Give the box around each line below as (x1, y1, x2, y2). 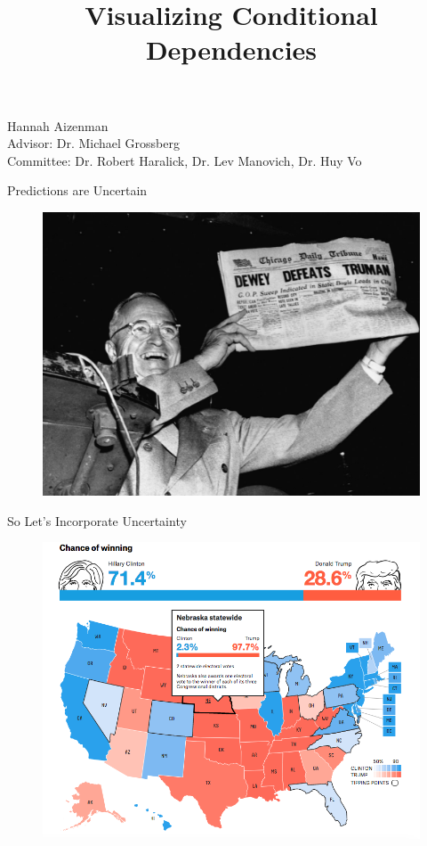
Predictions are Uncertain (7, 181, 148, 200)
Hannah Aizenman (7, 116, 109, 135)
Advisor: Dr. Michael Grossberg (7, 134, 180, 152)
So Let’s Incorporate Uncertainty (7, 511, 187, 530)
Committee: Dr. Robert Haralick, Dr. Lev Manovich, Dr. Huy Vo (7, 151, 362, 169)
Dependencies (145, 31, 318, 68)
